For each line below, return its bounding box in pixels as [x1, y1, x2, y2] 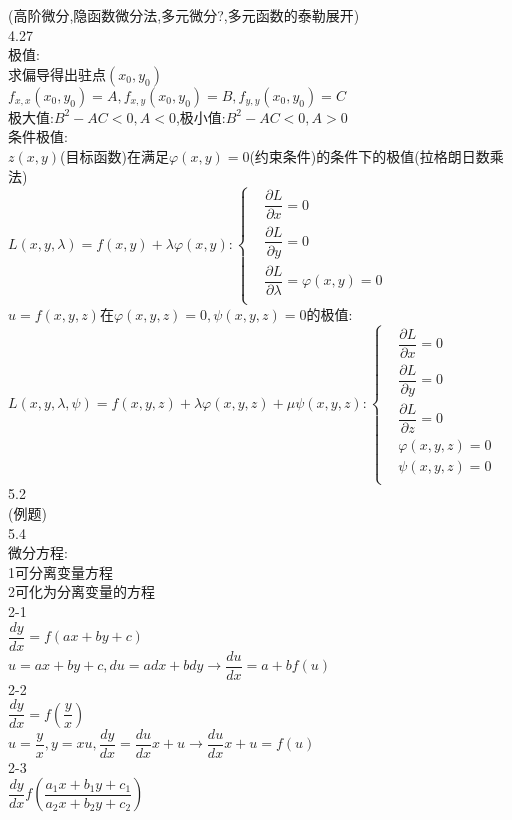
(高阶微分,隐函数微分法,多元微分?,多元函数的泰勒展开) [8, 5, 360, 25]
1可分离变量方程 [8, 561, 113, 582]
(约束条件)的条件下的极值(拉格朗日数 [249, 145, 490, 166]
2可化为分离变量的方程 [8, 581, 155, 602]
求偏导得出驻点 [8, 63, 106, 84]
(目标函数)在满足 [60, 145, 170, 166]
